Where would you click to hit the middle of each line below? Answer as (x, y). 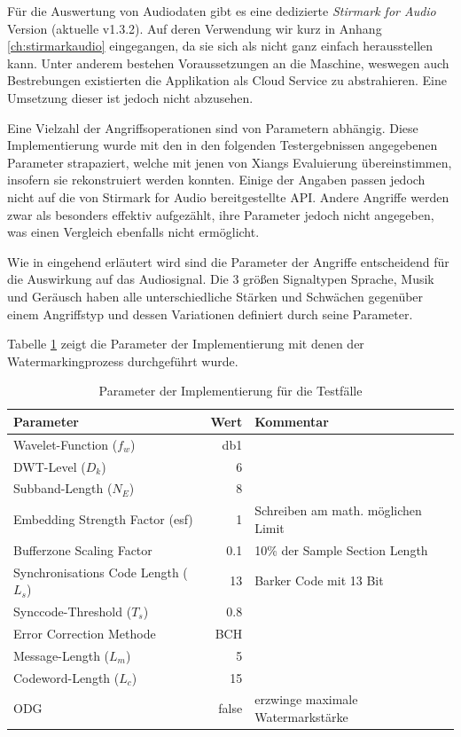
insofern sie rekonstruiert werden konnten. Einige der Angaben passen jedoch (216, 180)
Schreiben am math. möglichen (338, 510)
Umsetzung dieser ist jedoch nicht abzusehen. (130, 97)
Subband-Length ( (63, 488)
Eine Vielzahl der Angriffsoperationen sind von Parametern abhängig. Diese (213, 127)
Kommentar (292, 421)
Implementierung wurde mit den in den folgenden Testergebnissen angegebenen (223, 145)
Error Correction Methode (85, 633)
